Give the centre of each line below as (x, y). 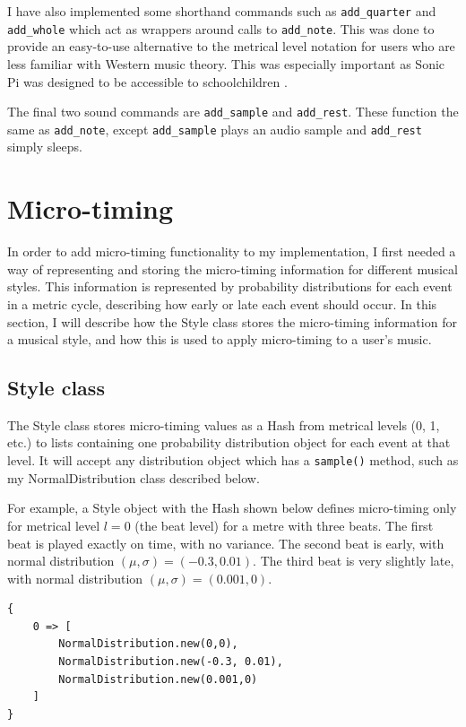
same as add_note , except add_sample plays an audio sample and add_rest (215, 129)
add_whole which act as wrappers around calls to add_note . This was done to (221, 28)
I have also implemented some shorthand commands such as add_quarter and (222, 11)
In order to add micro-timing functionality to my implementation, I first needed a (232, 251)
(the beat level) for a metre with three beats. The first (284, 525)
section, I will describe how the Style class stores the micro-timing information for (232, 321)
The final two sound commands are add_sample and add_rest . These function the (233, 112)
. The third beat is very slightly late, (354, 561)
